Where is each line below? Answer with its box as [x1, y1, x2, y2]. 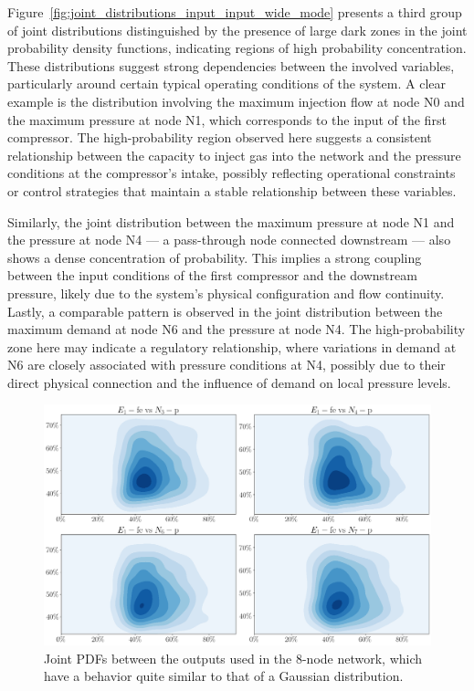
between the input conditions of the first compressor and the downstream [7, 266, 417, 285]
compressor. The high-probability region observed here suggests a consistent [7, 128, 432, 147]
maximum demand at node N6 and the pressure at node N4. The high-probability [7, 319, 466, 339]
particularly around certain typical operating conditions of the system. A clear [7, 74, 447, 93]
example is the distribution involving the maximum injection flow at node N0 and [7, 91, 465, 110]
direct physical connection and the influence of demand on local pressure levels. [7, 372, 451, 392]
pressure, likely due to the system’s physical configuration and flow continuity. [7, 283, 445, 302]
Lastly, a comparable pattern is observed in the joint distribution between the [7, 301, 443, 320]
